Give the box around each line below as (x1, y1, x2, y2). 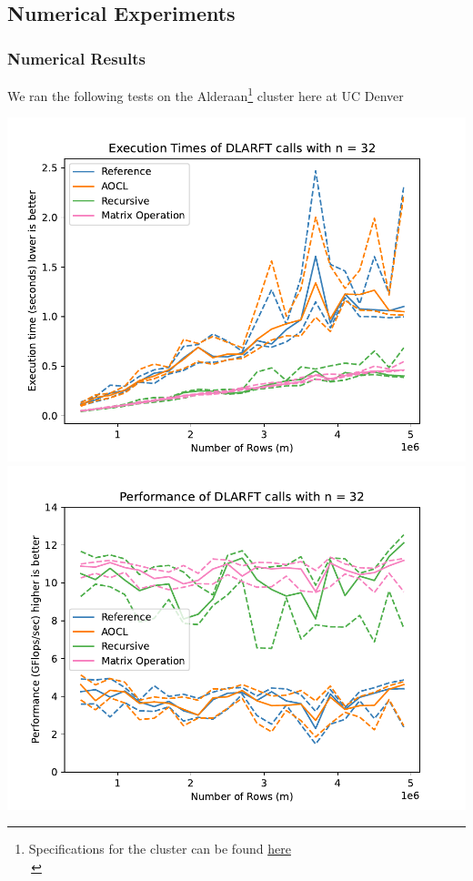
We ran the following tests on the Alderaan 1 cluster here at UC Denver (7, 84, 404, 105)
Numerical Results (7, 46, 146, 69)
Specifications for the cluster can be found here (28, 839, 291, 858)
